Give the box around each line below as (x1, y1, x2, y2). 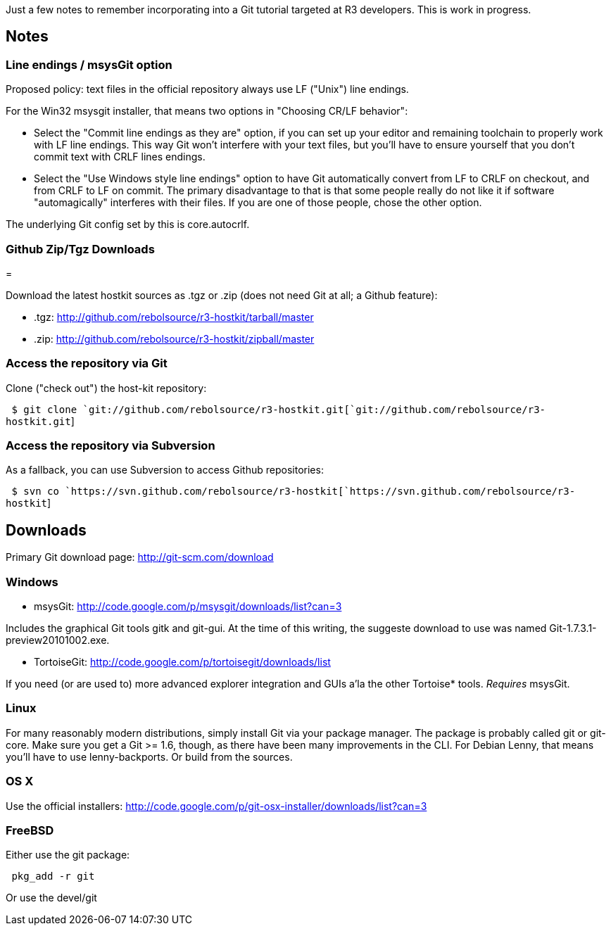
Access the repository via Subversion (6, 438, 215, 453)
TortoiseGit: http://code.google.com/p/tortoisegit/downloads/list (34, 656, 331, 669)
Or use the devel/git (6, 892, 97, 904)
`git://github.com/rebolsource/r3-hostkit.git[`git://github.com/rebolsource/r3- (82, 403, 546, 415)
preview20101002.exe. (6, 634, 110, 647)
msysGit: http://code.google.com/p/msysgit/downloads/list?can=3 (34, 600, 342, 613)
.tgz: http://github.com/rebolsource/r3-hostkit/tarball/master (34, 310, 314, 323)
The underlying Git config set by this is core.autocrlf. (6, 218, 250, 231)
